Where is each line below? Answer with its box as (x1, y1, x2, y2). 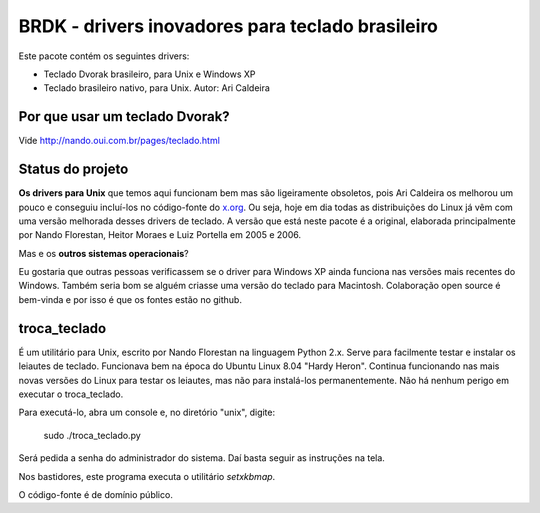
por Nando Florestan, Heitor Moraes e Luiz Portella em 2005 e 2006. (18, 229, 302, 241)
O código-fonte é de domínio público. (18, 488, 174, 500)
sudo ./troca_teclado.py (43, 429, 142, 441)
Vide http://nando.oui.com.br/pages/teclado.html (18, 135, 220, 147)
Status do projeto (18, 161, 129, 178)
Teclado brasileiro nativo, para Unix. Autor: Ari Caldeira (43, 82, 270, 94)
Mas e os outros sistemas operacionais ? (18, 247, 189, 259)
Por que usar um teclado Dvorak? (18, 108, 230, 125)
